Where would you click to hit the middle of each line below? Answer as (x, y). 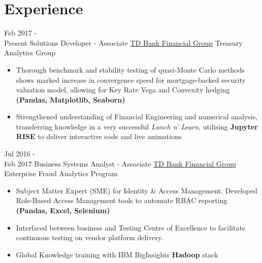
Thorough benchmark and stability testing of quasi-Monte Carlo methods (130, 69)
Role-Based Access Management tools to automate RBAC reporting (122, 200)
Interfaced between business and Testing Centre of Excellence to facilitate (131, 227)
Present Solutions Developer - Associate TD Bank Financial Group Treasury (123, 42)
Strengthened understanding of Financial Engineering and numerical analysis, (137, 117)
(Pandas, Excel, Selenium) (63, 210)
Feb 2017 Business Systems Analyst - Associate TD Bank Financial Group (120, 163)
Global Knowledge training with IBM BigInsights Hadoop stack (117, 254)
